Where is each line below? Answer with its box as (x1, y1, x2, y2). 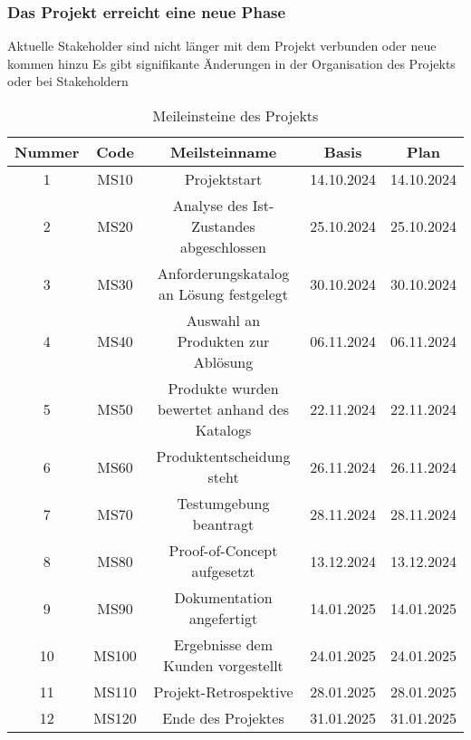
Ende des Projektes (162, 707, 284, 728)
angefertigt (188, 608, 258, 629)
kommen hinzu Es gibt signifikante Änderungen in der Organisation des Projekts (7, 53, 456, 72)
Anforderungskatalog (157, 263, 290, 284)
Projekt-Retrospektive (153, 681, 293, 702)
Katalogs (195, 419, 252, 440)
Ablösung (193, 351, 254, 372)
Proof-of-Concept (168, 540, 278, 561)
